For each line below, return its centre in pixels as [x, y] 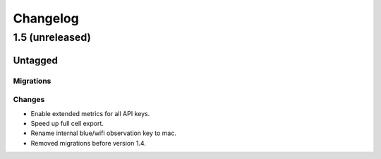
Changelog [46, 18]
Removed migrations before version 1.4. [88, 143]
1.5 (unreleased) [52, 37]
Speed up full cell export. [67, 123]
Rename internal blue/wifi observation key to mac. [103, 133]
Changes [29, 100]
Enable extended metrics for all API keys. [90, 113]
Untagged [35, 60]
